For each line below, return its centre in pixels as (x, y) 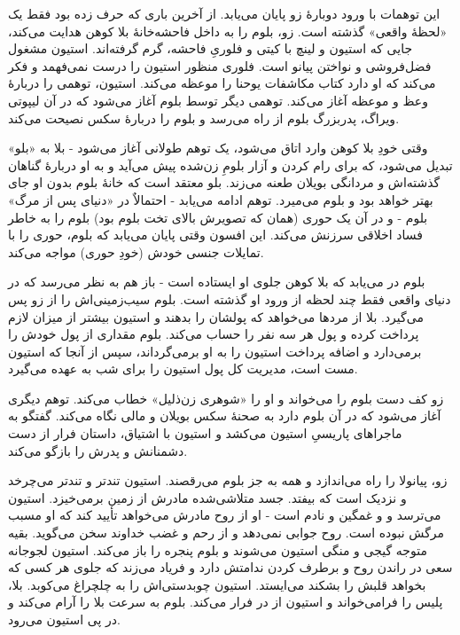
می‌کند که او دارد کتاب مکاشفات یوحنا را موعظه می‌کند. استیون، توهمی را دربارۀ (222, 83)
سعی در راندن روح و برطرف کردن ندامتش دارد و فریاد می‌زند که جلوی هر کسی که (230, 567)
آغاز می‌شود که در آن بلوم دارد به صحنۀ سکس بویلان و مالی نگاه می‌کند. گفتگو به (225, 415)
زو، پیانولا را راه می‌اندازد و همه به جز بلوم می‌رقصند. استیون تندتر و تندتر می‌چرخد (228, 480)
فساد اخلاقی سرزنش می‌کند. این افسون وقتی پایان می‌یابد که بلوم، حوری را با (215, 235)
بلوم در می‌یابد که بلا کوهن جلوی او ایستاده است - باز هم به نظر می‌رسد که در (217, 282)
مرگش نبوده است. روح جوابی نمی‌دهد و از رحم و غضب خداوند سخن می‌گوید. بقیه (226, 533)
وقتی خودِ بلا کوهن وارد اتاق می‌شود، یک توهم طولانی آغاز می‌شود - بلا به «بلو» (218, 148)
